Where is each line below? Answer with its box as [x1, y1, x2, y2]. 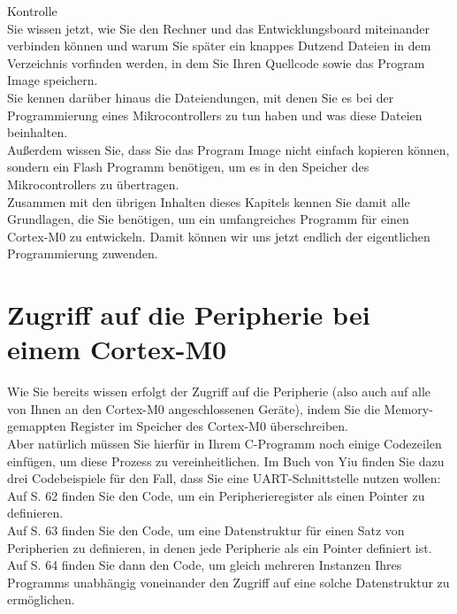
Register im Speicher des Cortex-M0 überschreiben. [70, 417, 348, 435]
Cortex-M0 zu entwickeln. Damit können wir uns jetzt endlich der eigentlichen [7, 226, 430, 245]
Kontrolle [7, 2, 57, 19]
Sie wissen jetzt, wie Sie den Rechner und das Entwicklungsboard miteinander [7, 19, 430, 37]
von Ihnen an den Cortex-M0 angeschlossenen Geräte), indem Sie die [7, 399, 380, 418]
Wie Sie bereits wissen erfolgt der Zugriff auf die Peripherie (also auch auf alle [7, 382, 431, 401]
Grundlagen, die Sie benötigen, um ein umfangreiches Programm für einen [7, 210, 409, 228]
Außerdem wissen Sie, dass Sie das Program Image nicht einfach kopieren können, [7, 140, 450, 158]
